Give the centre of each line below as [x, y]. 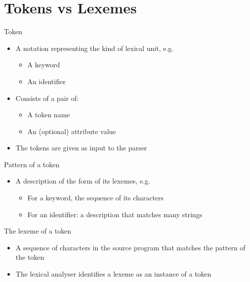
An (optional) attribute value [72, 131]
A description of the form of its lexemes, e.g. [83, 181]
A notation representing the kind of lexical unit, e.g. [95, 48]
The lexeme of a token [38, 231]
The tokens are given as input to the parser [81, 148]
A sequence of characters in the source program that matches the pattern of [130, 247]
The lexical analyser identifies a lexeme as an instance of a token [113, 274]
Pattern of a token [32, 164]
